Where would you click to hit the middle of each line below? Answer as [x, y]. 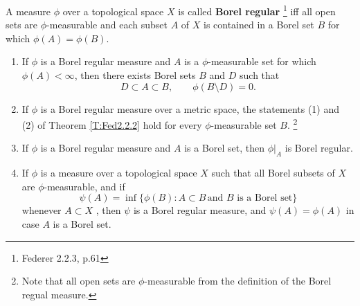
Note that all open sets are [79, 281]
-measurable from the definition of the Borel [238, 281]
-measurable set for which [262, 61]
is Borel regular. [319, 148]
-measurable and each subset [107, 25]
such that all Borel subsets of [273, 173]
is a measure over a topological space [119, 173]
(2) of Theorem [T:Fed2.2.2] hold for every [112, 124]
